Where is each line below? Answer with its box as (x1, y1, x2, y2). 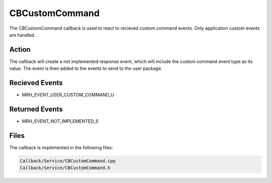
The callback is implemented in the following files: (9, 144, 113, 150)
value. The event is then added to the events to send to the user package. (9, 65, 163, 71)
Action (9, 45, 31, 54)
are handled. (9, 32, 36, 38)
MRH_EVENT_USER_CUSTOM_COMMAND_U (22, 92, 114, 98)
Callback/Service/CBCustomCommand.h (20, 165, 111, 171)
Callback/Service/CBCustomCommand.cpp (20, 158, 116, 163)
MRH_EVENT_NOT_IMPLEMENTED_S (22, 118, 99, 124)
